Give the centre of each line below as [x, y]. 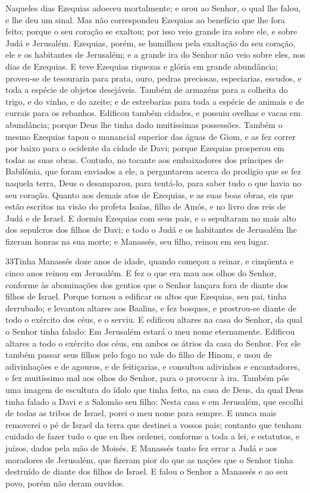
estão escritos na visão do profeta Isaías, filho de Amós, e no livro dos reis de [145, 206]
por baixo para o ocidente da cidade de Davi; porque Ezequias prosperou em [145, 148]
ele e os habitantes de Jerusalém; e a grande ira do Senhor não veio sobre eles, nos [155, 54]
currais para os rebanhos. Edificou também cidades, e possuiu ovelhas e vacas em [153, 113]
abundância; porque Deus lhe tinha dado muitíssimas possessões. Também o [144, 124]
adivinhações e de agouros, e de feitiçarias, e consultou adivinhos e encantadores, [153, 366]
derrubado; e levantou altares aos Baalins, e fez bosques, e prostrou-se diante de [151, 308]
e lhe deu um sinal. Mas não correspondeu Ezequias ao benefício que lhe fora [145, 19]
